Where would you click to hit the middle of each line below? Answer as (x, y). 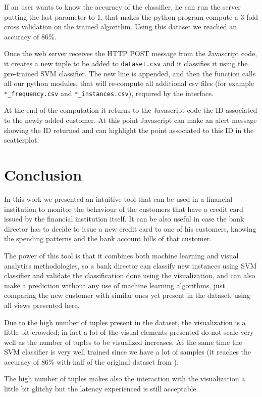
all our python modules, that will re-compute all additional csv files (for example (129, 83)
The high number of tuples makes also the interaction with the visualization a (125, 379)
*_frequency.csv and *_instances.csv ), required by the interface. (109, 93)
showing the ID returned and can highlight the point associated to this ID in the (129, 130)
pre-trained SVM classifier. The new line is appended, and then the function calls (130, 73)
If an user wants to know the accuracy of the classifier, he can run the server (122, 7)
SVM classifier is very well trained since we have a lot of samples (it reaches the (128, 352)
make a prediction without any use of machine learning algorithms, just (115, 285)
